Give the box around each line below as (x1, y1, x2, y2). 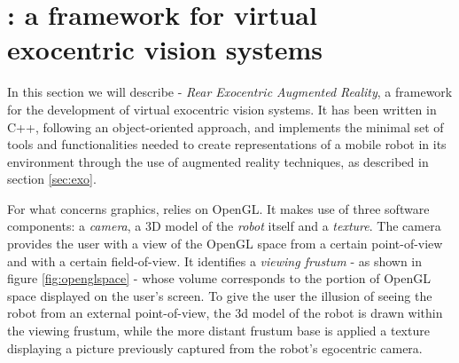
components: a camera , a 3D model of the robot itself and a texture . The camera (7, 217, 441, 235)
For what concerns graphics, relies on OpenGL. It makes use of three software (7, 199, 430, 217)
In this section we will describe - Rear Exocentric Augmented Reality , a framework (7, 83, 453, 101)
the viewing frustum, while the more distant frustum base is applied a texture (7, 321, 430, 340)
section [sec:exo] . (7, 170, 97, 188)
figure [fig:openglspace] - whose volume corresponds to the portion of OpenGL (7, 269, 431, 288)
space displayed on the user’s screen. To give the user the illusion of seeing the (7, 286, 432, 304)
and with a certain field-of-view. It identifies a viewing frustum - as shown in (7, 251, 423, 270)
